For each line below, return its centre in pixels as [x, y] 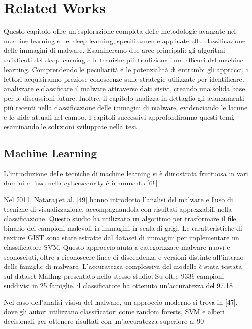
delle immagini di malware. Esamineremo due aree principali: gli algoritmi [115, 50]
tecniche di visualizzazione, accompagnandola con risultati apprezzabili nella [118, 209]
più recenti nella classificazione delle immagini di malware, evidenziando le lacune [126, 107]
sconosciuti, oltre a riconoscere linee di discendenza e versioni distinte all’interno [124, 257]
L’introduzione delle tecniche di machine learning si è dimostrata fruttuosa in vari [126, 173]
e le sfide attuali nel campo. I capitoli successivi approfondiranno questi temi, [119, 117]
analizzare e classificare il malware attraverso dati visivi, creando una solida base [125, 88]
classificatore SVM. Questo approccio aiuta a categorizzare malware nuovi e [117, 247]
